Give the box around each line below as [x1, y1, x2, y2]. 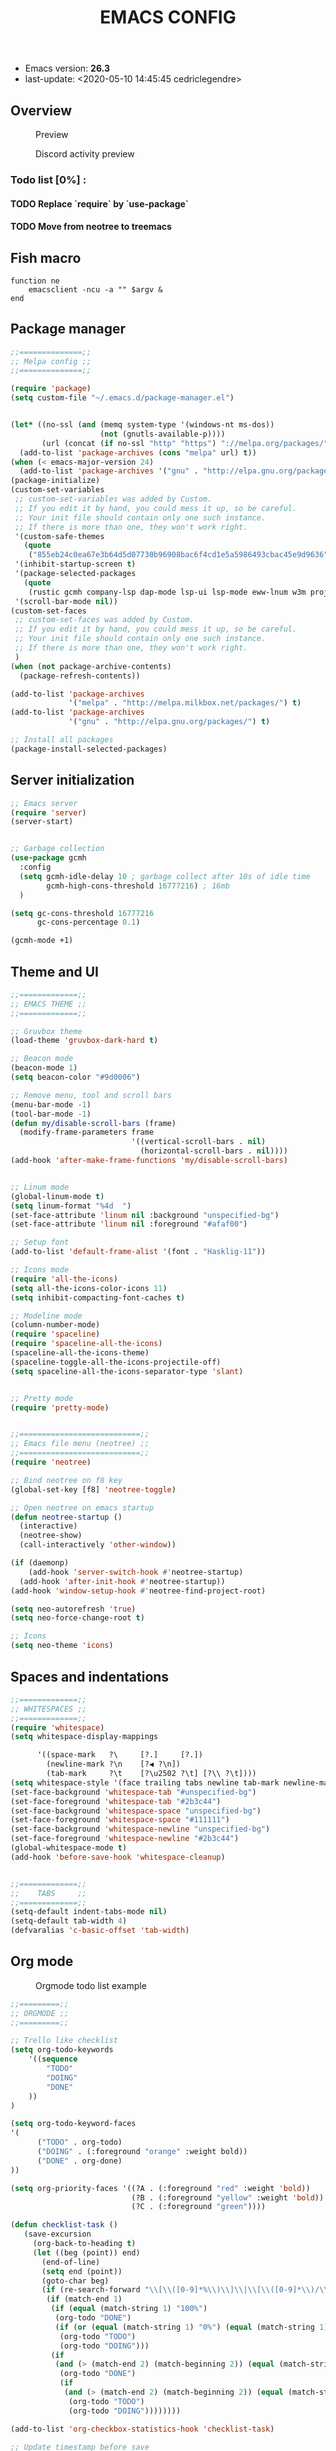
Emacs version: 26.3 [24, 62, 110, 75]
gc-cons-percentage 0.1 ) [36, 917, 141, 928]
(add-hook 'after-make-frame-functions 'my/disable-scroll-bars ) [10, 1156, 288, 1166]
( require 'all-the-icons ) [10, 1274, 118, 1284]
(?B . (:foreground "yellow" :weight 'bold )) [131, 2192, 325, 2203]
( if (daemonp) [10, 1558, 70, 1568]
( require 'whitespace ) [10, 1722, 105, 1733]
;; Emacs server [10, 798, 78, 808]
